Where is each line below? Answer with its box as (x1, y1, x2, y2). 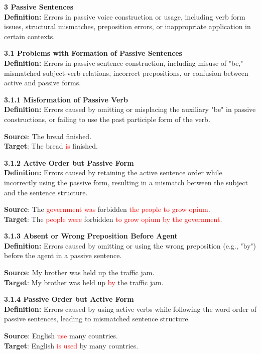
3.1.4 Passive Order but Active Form (4, 294, 134, 304)
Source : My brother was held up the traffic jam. (4, 267, 155, 278)
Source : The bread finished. (4, 131, 92, 141)
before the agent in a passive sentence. (4, 250, 122, 261)
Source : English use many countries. (4, 330, 118, 341)
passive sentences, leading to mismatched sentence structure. (4, 313, 190, 324)
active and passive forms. (4, 77, 81, 88)
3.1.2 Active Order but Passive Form (4, 157, 134, 168)
